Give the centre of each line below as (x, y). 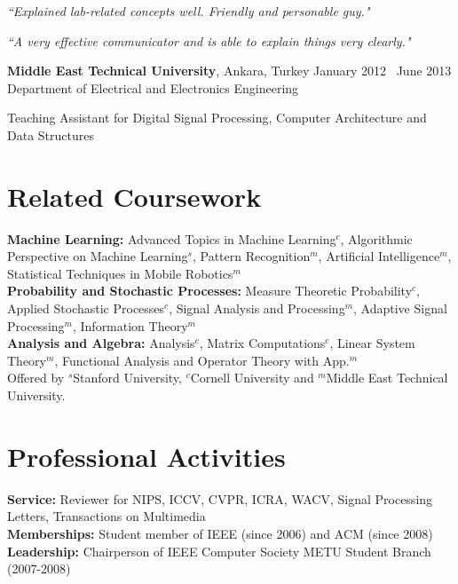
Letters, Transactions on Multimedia (107, 516)
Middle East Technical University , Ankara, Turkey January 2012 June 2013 (229, 71)
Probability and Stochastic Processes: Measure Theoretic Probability (210, 291)
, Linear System (372, 343)
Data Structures (51, 134)
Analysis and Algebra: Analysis (101, 343)
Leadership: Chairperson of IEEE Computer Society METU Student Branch (219, 551)
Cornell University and (252, 378)
